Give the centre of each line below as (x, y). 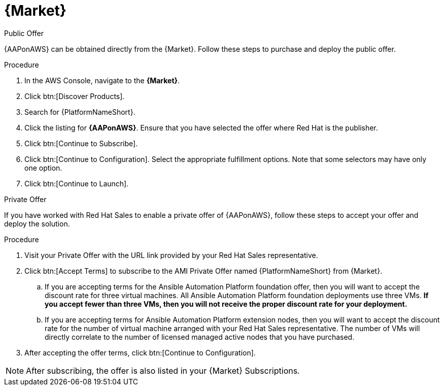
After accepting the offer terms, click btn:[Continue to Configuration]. (140, 352)
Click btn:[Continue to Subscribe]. (81, 143)
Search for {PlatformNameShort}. (80, 112)
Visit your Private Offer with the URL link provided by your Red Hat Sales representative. (171, 255)
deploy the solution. (37, 223)
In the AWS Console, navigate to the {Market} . (102, 80)
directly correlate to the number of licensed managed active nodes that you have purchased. (200, 337)
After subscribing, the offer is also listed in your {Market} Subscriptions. (163, 370)
